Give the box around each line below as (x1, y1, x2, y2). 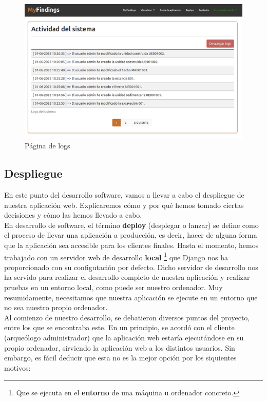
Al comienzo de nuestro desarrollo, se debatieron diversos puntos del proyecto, (4, 312, 250, 322)
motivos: (4, 362, 31, 373)
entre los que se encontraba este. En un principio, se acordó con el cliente (4, 322, 235, 333)
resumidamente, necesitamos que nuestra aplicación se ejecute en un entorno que (4, 292, 258, 302)
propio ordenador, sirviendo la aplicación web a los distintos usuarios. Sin (4, 342, 235, 353)
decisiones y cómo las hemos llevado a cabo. (4, 209, 142, 220)
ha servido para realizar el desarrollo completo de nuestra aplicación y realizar (4, 272, 250, 282)
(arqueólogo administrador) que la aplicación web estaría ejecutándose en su (4, 332, 244, 343)
